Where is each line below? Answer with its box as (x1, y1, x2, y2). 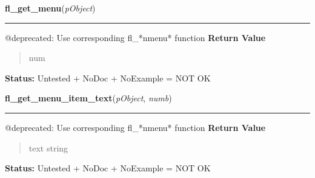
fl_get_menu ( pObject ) (5, 2, 96, 14)
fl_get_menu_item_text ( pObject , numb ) (5, 92, 172, 104)
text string (28, 141, 68, 154)
